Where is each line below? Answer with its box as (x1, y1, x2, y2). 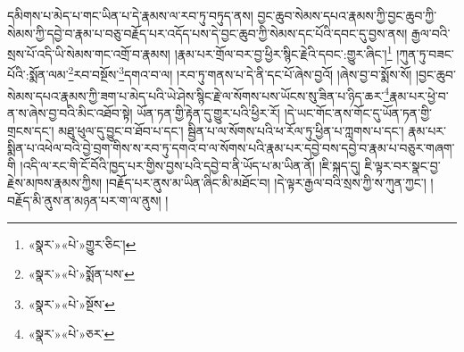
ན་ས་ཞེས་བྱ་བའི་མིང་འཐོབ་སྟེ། (7, 103, 133, 122)
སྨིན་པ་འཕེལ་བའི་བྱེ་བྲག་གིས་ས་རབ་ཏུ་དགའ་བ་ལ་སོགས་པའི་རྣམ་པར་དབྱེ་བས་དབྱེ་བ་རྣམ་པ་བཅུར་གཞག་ (7, 138, 455, 157)
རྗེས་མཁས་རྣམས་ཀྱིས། (7, 173, 103, 192)
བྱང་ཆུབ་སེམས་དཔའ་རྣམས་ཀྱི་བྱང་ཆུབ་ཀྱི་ (257, 6, 437, 24)
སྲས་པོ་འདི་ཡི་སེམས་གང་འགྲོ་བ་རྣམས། (7, 44, 170, 63)
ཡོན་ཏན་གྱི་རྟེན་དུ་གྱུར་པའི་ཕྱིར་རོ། (137, 103, 280, 122)
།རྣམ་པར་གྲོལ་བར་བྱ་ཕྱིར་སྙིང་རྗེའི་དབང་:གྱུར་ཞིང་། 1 (174, 42, 393, 63)
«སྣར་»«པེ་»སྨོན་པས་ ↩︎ (28, 264, 135, 283)
